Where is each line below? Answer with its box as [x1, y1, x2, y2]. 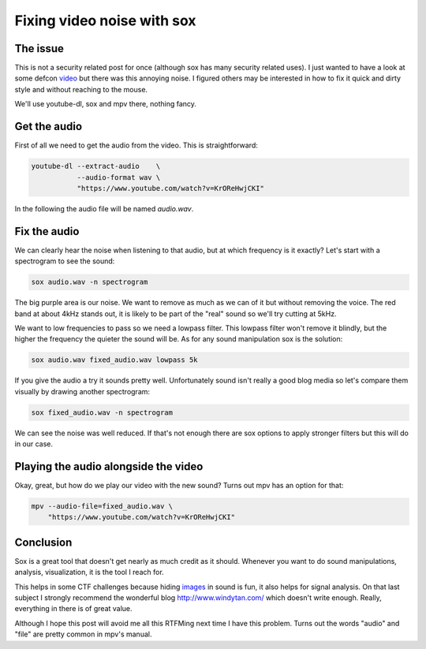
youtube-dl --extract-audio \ [31, 162, 161, 171]
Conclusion [14, 535, 73, 549]
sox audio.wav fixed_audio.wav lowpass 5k [31, 356, 198, 364]
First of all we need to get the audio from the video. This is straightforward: [14, 140, 258, 150]
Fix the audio [14, 225, 80, 238]
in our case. [14, 439, 54, 449]
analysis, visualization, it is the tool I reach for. [14, 568, 165, 577]
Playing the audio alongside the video [14, 460, 204, 473]
